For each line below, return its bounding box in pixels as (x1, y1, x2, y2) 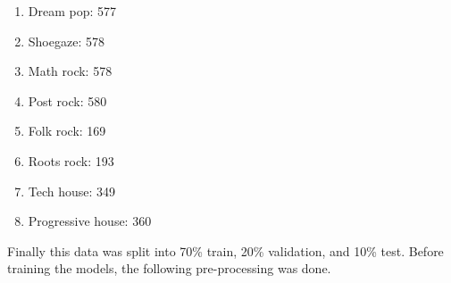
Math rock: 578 (28, 62, 113, 80)
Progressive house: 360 (28, 212, 152, 230)
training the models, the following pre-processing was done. (7, 259, 331, 278)
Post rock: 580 (28, 91, 107, 110)
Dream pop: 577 (28, 2, 117, 20)
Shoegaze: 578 (28, 31, 104, 50)
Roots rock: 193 (28, 151, 114, 170)
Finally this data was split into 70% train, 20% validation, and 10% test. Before (7, 241, 444, 260)
